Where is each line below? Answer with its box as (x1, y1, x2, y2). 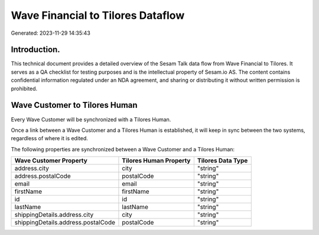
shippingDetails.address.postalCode (14, 219, 115, 227)
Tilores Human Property (122, 157, 191, 165)
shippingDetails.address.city (14, 211, 94, 219)
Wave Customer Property (14, 157, 88, 165)
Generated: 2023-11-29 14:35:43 (11, 29, 91, 37)
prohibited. (11, 85, 38, 92)
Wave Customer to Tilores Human (11, 100, 138, 110)
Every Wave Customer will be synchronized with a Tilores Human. (11, 115, 171, 123)
